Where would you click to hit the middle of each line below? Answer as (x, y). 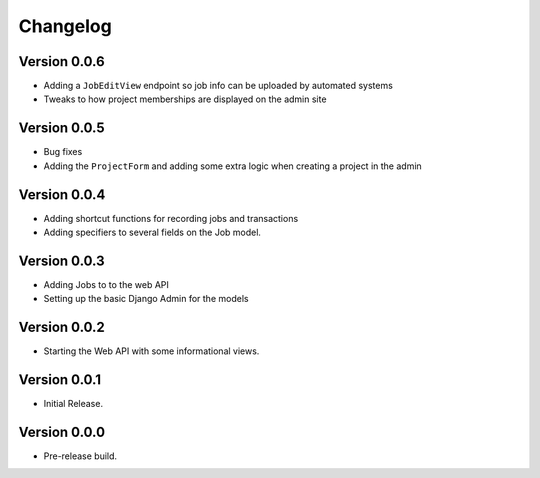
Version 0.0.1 (60, 380)
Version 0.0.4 (62, 194)
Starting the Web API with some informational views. (151, 351)
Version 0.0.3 (61, 260)
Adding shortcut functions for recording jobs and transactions (171, 218)
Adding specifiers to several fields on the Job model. (152, 232)
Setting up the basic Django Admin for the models (146, 299)
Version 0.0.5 (61, 128)
